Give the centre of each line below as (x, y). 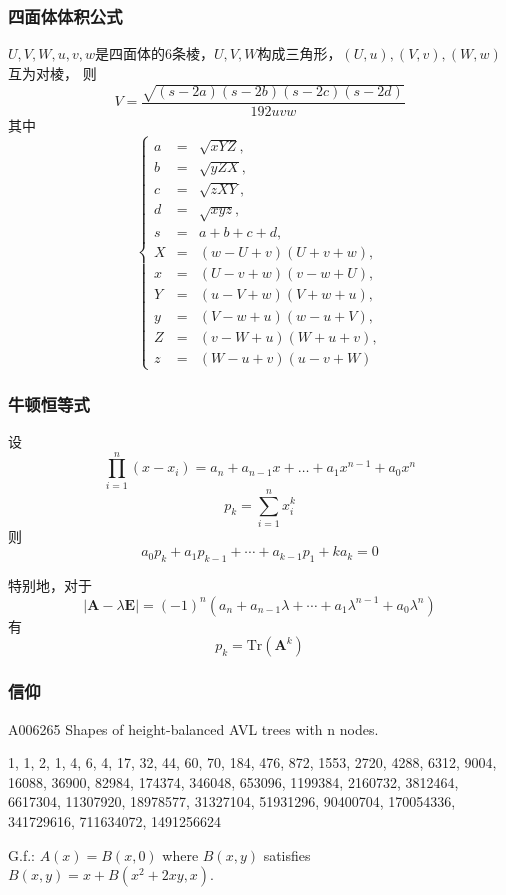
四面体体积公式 (65, 15)
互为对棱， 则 (52, 72)
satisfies (287, 854)
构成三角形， (299, 53)
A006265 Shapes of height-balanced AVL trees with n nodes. (193, 728)
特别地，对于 (50, 585)
